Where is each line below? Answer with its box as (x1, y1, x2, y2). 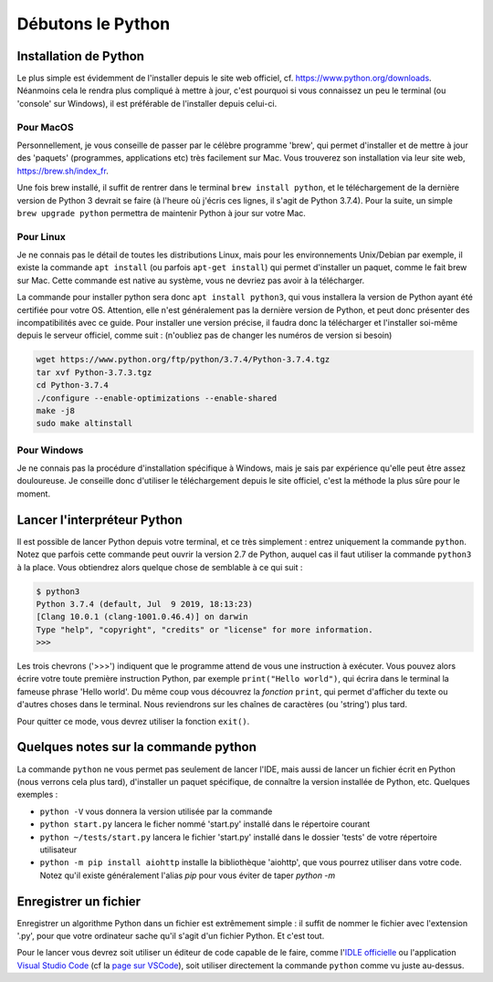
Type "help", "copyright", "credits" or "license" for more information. (36, 624, 373, 634)
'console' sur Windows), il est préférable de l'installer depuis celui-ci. (16, 98, 278, 109)
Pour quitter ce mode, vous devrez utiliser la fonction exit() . (16, 716, 250, 726)
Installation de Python (16, 48, 145, 64)
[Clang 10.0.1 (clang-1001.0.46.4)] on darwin (36, 611, 248, 622)
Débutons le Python (16, 14, 171, 34)
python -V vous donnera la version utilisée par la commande (39, 806, 273, 817)
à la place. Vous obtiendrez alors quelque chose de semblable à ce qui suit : (16, 561, 303, 572)
